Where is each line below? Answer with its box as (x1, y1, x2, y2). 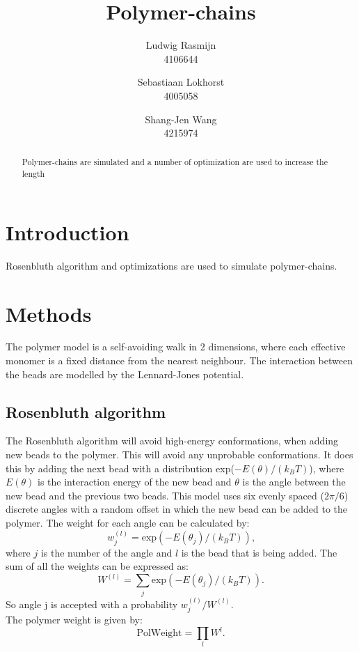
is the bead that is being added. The (181, 545, 337, 559)
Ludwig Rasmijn (145, 38, 216, 52)
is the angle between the (242, 474, 346, 489)
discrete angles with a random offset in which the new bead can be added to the (6, 502, 348, 516)
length (22, 168, 45, 180)
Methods (6, 299, 92, 327)
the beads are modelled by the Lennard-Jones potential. (6, 366, 244, 381)
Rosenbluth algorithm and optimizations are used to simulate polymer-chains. (6, 258, 337, 272)
